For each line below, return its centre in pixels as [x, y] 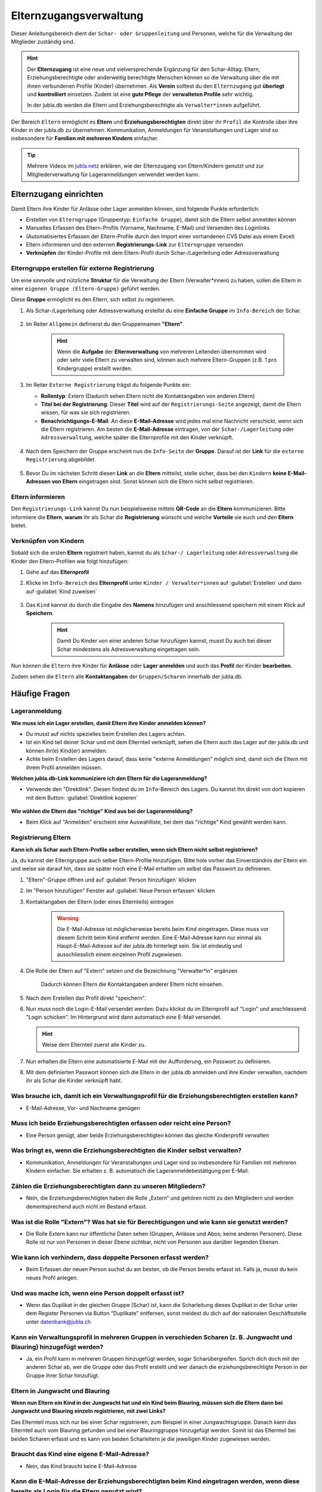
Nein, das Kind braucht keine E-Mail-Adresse [81, 1466]
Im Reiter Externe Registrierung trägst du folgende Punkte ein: [108, 385]
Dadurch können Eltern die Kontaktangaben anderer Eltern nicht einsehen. [132, 984]
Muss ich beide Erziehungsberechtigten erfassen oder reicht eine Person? [121, 1123]
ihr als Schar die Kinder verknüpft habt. [74, 1081]
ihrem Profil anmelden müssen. [64, 767]
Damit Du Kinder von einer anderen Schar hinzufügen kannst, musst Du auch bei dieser [164, 641]
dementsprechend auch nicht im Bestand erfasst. [86, 1206]
